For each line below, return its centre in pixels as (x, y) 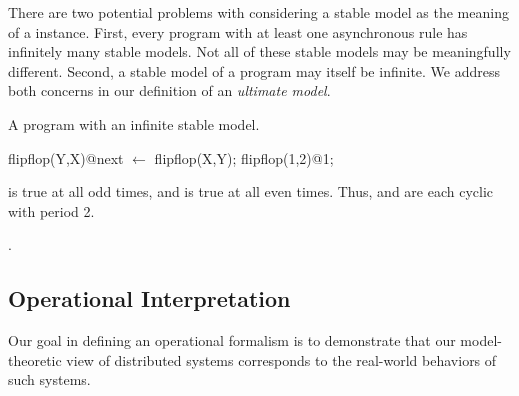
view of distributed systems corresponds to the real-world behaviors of (281, 359)
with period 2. (51, 210)
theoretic (35, 359)
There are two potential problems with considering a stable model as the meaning (258, 12)
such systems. (49, 379)
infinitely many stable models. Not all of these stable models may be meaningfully (259, 51)
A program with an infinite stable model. (134, 123)
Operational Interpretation (149, 298)
